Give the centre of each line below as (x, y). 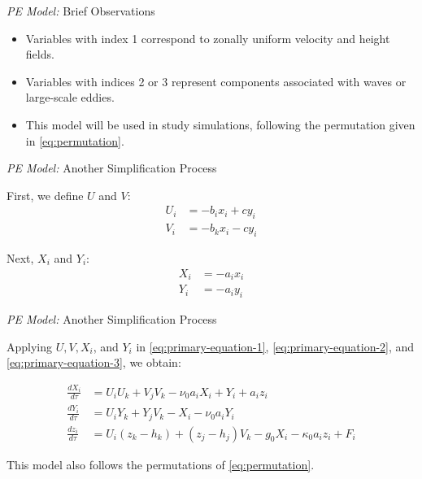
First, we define (45, 195)
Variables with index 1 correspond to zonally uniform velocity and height (208, 38)
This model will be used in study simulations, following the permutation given (220, 124)
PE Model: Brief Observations (81, 11)
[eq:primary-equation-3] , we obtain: (94, 362)
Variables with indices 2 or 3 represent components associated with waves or (216, 81)
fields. (40, 54)
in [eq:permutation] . (75, 140)
